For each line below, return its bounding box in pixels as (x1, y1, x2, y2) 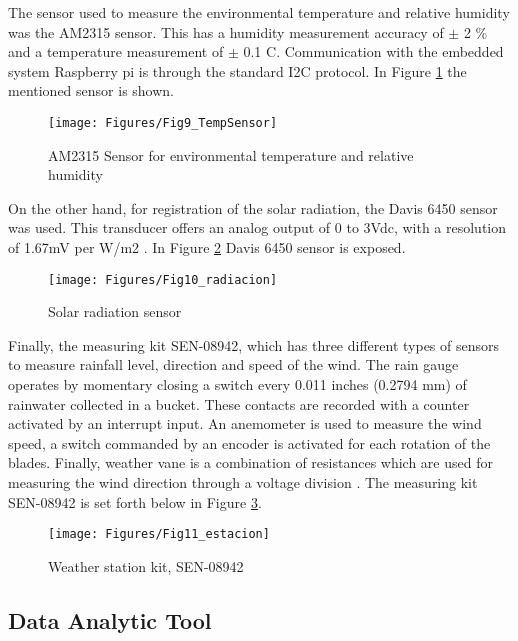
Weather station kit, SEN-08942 (48, 555, 244, 576)
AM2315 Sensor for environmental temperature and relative (48, 144, 414, 165)
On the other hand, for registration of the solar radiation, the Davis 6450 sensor (8, 197, 498, 218)
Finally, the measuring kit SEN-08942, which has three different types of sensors (8, 334, 500, 355)
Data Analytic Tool (8, 604, 212, 635)
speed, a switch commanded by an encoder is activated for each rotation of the (8, 432, 491, 453)
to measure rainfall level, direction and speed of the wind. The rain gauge (8, 354, 459, 375)
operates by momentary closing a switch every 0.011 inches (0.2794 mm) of (8, 374, 467, 395)
